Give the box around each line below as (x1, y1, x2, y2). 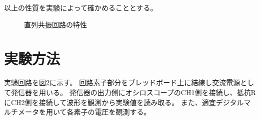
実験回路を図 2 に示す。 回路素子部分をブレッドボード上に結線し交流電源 (4, 77, 240, 88)
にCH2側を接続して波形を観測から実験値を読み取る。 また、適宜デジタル (4, 97, 244, 107)
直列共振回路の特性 (24, 19, 87, 29)
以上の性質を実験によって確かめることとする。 (4, 2, 157, 12)
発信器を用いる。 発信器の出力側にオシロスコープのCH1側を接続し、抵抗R (10, 87, 256, 97)
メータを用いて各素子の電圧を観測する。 (17, 107, 151, 117)
